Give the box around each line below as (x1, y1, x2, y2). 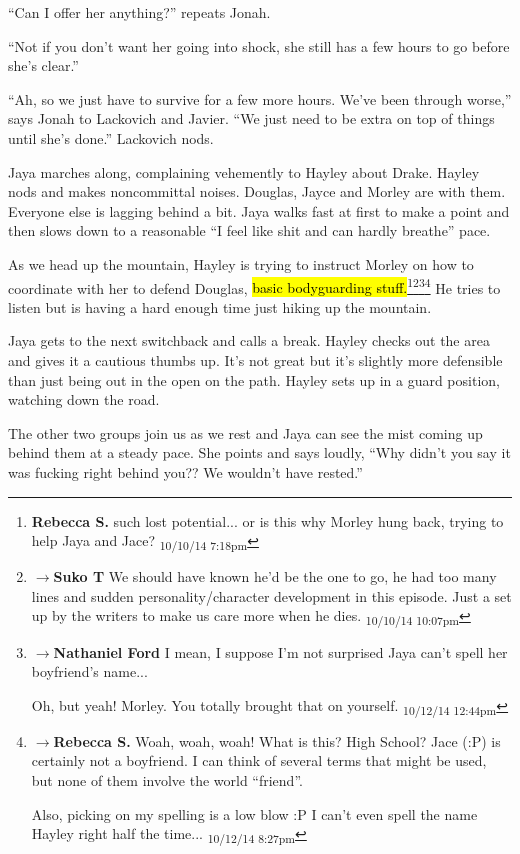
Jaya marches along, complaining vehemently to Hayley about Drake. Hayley (8, 161, 480, 182)
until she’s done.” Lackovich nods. (8, 127, 214, 148)
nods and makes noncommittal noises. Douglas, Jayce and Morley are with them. (8, 181, 506, 202)
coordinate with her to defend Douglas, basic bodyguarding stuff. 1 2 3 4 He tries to (8, 274, 501, 298)
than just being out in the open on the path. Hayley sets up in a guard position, (8, 369, 500, 390)
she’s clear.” (8, 55, 79, 76)
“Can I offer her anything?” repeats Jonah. (8, 2, 271, 22)
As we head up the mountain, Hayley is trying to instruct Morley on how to (8, 253, 474, 274)
